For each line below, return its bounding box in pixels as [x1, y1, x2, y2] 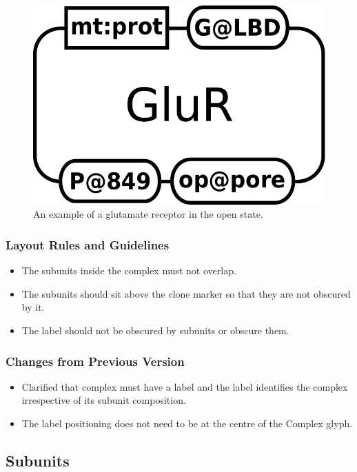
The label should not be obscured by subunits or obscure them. [21, 323, 289, 338]
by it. [21, 300, 45, 314]
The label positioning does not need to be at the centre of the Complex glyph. [21, 416, 353, 431]
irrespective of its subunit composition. [21, 393, 186, 407]
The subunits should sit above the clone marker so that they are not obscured [21, 286, 351, 300]
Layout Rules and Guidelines [6, 236, 170, 253]
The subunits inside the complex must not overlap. [21, 263, 236, 278]
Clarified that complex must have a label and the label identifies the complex [21, 379, 348, 393]
